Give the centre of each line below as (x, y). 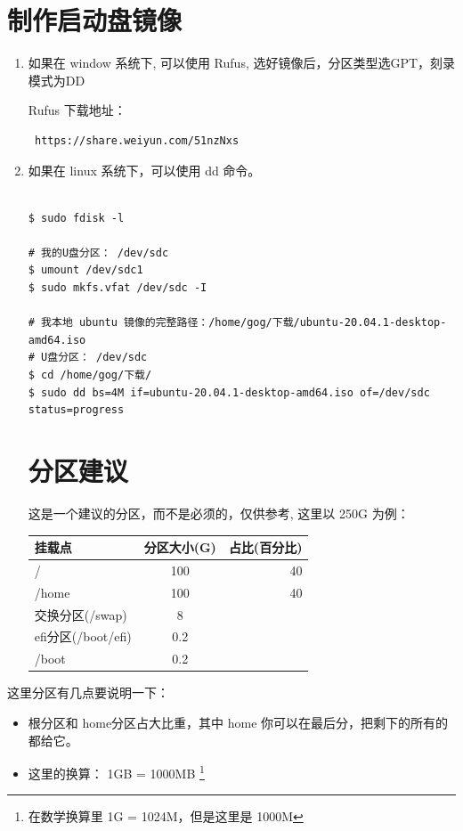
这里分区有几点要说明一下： (88, 692)
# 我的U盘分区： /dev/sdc (98, 253)
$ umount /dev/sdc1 (85, 270)
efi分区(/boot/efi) (83, 636)
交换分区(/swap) (81, 614)
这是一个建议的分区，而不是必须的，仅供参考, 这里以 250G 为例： (219, 513)
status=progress (76, 410)
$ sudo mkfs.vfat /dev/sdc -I (118, 288)
